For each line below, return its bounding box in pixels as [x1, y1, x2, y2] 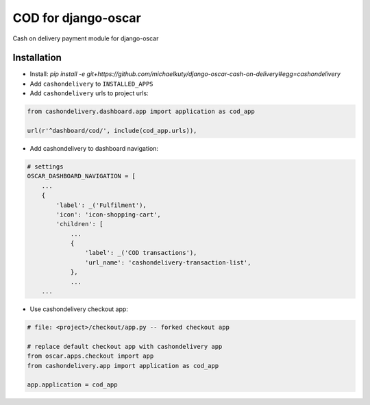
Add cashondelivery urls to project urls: [29, 89, 149, 97]
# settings [27, 162, 64, 171]
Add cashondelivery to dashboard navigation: [29, 144, 159, 152]
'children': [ [56, 220, 103, 228]
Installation [12, 52, 62, 64]
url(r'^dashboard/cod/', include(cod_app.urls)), [27, 127, 197, 134]
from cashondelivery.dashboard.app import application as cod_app [27, 108, 255, 116]
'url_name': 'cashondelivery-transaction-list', [84, 258, 251, 267]
